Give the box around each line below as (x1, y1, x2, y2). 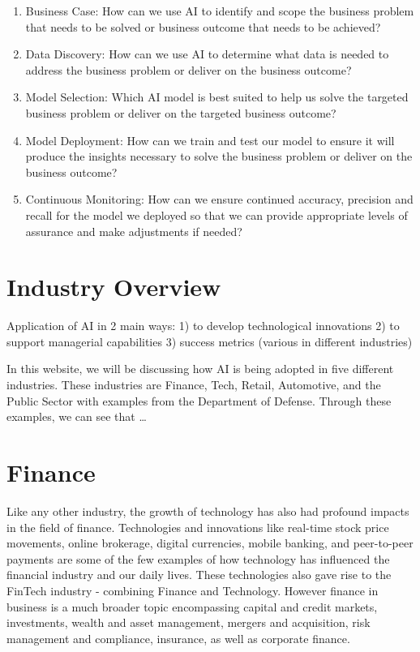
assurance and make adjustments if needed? (25, 222, 242, 239)
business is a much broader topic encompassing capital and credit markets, (6, 598, 378, 615)
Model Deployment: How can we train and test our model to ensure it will (25, 131, 395, 148)
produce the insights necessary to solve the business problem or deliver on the (25, 148, 413, 165)
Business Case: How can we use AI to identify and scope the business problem (25, 2, 414, 19)
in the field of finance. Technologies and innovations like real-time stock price (6, 518, 389, 535)
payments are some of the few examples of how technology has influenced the (6, 550, 390, 567)
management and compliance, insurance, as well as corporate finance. (6, 629, 350, 646)
